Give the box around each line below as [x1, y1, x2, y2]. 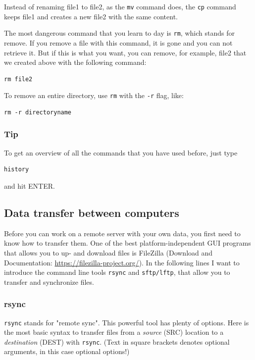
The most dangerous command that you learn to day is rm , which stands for [4, 28, 235, 38]
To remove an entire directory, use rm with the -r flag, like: [4, 90, 184, 101]
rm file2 [4, 75, 33, 83]
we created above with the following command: [4, 57, 147, 67]
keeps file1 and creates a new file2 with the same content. [4, 11, 178, 21]
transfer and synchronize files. [4, 276, 94, 287]
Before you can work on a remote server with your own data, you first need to [4, 228, 241, 238]
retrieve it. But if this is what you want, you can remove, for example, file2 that [4, 47, 247, 57]
